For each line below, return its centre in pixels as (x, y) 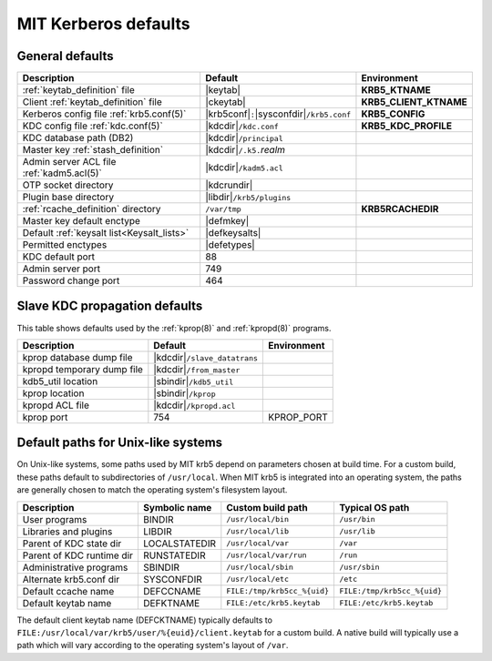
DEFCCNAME (172, 591)
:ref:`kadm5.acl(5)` (62, 173)
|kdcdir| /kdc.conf (242, 126)
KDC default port (59, 257)
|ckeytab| (225, 102)
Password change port (71, 280)
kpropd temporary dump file (82, 369)
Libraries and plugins (67, 531)
